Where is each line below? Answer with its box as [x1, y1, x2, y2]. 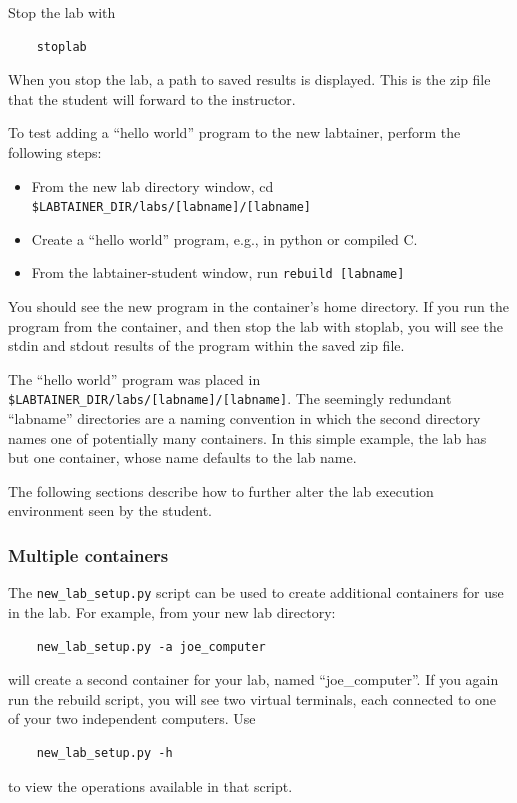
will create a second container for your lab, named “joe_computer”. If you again [8, 669, 499, 690]
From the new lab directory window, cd [31, 175, 274, 196]
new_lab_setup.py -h [36, 745, 173, 760]
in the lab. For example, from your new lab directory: [8, 601, 336, 622]
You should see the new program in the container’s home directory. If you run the [8, 296, 509, 317]
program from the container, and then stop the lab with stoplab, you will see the [8, 315, 504, 336]
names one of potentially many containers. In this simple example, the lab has [8, 427, 487, 448]
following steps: [8, 141, 102, 162]
